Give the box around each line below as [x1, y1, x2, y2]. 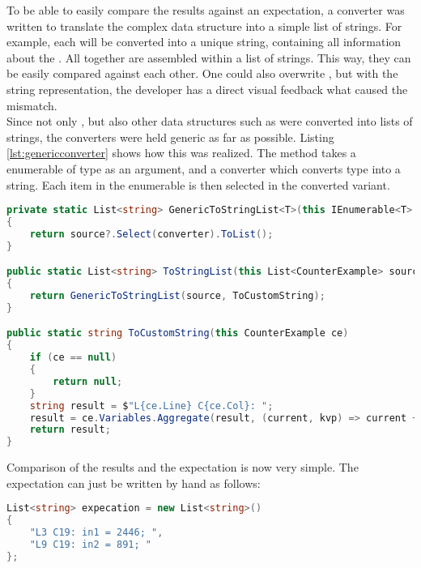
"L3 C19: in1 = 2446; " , [29, 527, 164, 539]
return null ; [53, 375, 123, 387]
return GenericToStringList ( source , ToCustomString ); [29, 290, 325, 302]
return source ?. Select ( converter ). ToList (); [29, 228, 274, 240]
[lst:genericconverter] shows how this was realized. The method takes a [6, 144, 356, 161]
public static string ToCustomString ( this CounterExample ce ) [6, 327, 349, 340]
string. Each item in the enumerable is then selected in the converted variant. [6, 176, 390, 193]
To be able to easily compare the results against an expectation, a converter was [6, 2, 405, 18]
